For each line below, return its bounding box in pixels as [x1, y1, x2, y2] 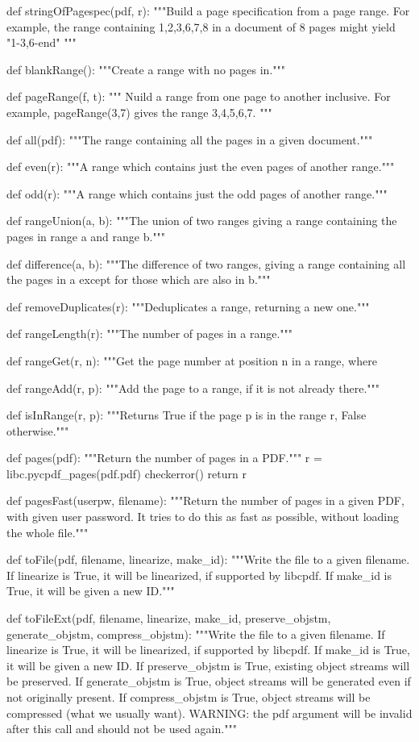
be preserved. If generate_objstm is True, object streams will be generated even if [6, 673, 411, 690]
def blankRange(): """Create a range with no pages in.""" [6, 60, 285, 77]
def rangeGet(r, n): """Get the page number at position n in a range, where [6, 352, 377, 369]
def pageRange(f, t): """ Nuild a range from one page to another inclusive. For [6, 88, 391, 105]
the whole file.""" [6, 523, 89, 540]
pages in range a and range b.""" [6, 227, 166, 244]
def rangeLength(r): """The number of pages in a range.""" [6, 325, 293, 342]
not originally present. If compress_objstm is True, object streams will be [6, 689, 371, 705]
